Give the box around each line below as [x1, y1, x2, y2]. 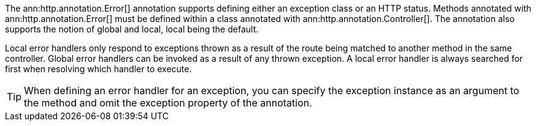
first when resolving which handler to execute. [5, 64, 192, 74]
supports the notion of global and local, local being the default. [5, 24, 259, 34]
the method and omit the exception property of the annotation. [24, 97, 312, 109]
